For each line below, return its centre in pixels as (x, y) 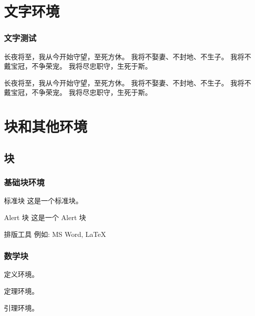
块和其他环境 (46, 126)
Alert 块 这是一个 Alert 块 (45, 217)
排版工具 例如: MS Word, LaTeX (55, 234)
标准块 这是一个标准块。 (43, 201)
